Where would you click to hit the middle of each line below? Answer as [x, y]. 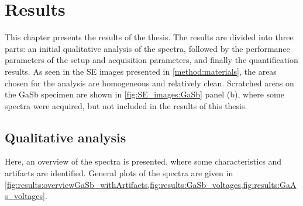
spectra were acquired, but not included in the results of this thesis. [126, 105]
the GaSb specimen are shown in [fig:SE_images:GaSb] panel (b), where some [144, 94]
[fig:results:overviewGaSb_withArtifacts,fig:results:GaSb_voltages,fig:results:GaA [151, 184]
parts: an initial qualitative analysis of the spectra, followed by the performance [147, 48]
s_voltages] [25, 196]
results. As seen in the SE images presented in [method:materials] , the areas [141, 71]
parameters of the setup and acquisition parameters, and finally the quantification [151, 60]
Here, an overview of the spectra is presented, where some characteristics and [143, 161]
